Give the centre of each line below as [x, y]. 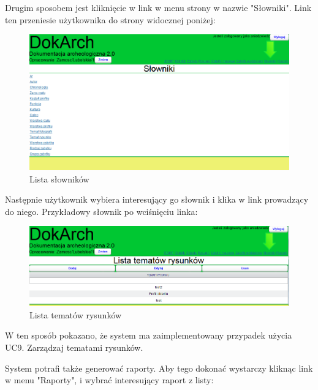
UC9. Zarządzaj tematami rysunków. [74, 347]
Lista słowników [59, 178]
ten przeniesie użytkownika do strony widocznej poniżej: [110, 19]
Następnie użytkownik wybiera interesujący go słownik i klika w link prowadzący [157, 199]
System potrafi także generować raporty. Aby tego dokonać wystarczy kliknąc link [159, 368]
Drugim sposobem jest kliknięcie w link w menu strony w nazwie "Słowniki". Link [158, 7]
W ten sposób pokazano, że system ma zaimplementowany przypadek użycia [149, 335]
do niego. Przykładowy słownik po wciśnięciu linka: [101, 211]
